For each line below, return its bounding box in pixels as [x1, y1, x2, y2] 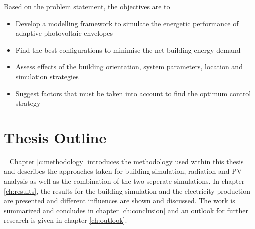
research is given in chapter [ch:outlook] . [4, 215, 127, 225]
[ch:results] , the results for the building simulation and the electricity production [4, 185, 250, 196]
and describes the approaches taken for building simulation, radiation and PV [4, 166, 242, 176]
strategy [15, 98, 41, 108]
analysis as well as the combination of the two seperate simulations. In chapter [4, 176, 245, 186]
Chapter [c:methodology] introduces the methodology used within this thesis [9, 156, 244, 166]
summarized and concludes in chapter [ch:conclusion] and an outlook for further [4, 205, 248, 215]
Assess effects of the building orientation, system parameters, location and [15, 61, 243, 72]
